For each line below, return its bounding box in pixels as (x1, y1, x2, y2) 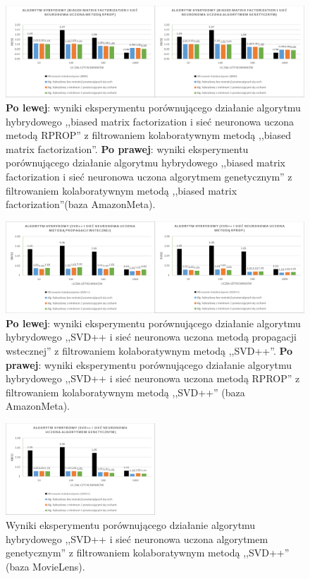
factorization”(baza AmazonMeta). (6, 197, 156, 212)
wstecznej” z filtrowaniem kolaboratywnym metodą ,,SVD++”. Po (6, 343, 293, 358)
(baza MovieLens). (6, 559, 85, 573)
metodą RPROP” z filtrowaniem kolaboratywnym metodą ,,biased (6, 128, 291, 142)
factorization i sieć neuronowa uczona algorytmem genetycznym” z (6, 169, 292, 183)
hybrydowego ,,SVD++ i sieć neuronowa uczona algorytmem (6, 531, 268, 546)
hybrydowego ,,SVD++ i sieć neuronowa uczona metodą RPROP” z (6, 371, 300, 386)
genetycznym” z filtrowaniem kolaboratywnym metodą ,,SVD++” (6, 545, 290, 560)
